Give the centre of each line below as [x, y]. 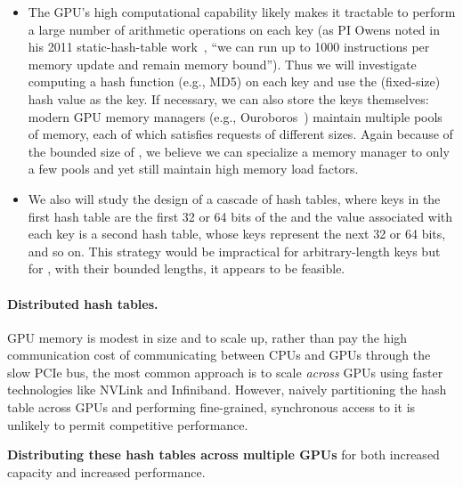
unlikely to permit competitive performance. [128, 424]
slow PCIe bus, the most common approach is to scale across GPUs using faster [225, 372]
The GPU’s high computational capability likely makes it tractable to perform [242, 12]
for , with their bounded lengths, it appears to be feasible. [187, 268]
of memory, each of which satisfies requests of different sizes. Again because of [240, 134]
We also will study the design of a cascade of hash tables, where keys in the [234, 198]
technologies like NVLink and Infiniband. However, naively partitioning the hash [227, 390]
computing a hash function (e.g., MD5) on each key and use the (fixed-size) [234, 81]
